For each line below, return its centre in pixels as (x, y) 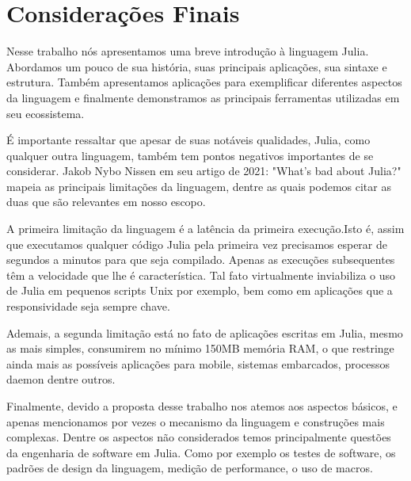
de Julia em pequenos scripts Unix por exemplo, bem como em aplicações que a (200, 290)
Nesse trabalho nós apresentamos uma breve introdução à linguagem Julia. (188, 51)
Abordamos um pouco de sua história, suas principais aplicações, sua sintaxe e (197, 66)
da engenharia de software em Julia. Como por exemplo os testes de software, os (201, 452)
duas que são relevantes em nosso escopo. (106, 202)
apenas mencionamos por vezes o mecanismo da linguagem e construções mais (196, 421)
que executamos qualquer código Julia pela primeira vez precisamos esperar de (197, 244)
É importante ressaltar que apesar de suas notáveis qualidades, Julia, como (188, 140)
